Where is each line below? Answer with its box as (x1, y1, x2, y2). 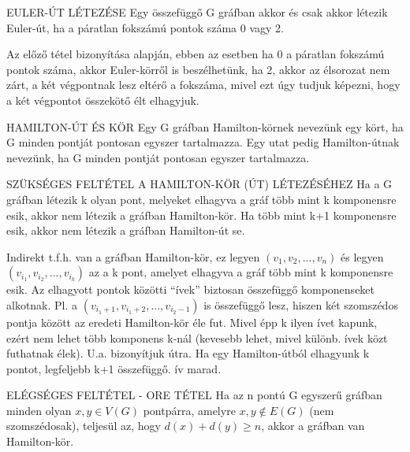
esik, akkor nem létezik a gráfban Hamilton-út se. (6, 222, 245, 239)
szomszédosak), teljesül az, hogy (6, 417, 161, 434)
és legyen (341, 248, 384, 265)
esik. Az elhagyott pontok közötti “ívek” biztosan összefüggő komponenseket (6, 281, 375, 298)
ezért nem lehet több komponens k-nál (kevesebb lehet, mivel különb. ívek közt (6, 329, 388, 346)
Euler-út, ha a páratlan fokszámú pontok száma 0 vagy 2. (6, 19, 284, 35)
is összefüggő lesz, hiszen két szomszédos (203, 296, 398, 313)
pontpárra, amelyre (143, 402, 236, 418)
